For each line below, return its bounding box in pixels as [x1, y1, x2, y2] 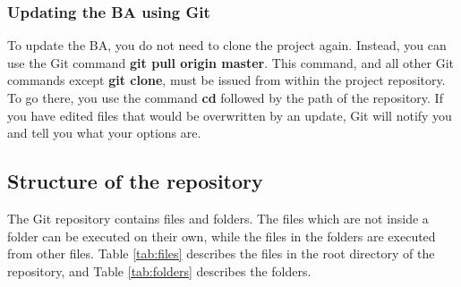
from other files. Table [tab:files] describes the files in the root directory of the [7, 244, 435, 263]
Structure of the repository [7, 167, 263, 195]
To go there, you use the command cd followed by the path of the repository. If [7, 89, 443, 106]
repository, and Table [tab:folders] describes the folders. [7, 261, 312, 280]
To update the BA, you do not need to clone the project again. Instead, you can [7, 36, 447, 55]
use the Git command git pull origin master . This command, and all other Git [7, 53, 454, 72]
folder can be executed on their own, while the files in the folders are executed [7, 226, 436, 245]
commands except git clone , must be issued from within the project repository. [7, 71, 446, 89]
